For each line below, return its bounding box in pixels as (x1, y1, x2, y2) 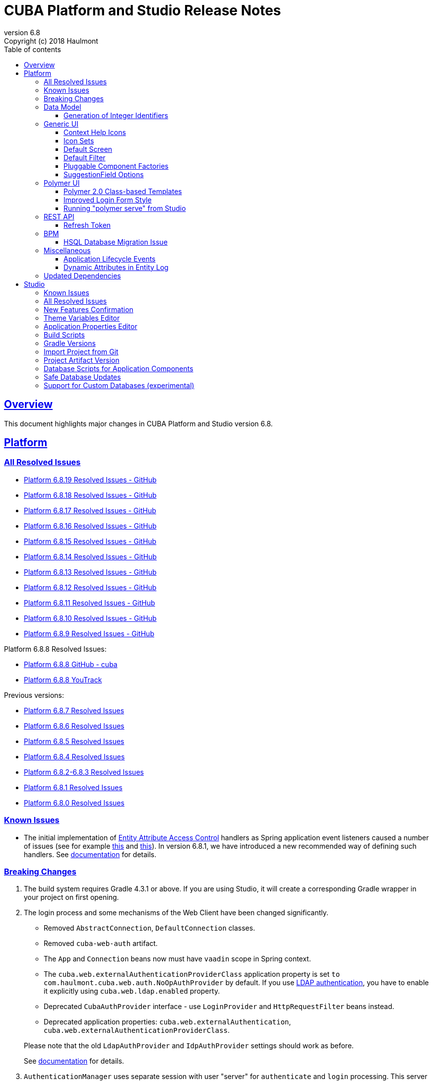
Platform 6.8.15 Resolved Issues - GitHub (24, 537, 157, 545)
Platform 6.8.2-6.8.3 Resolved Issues (24, 767, 144, 776)
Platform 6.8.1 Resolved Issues (24, 783, 123, 792)
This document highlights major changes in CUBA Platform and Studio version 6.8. (4, 419, 273, 428)
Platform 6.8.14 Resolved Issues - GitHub (24, 552, 157, 561)
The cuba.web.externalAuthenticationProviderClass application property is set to (44, 970, 340, 979)
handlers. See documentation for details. (24, 850, 157, 859)
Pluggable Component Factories (63, 161, 169, 170)
